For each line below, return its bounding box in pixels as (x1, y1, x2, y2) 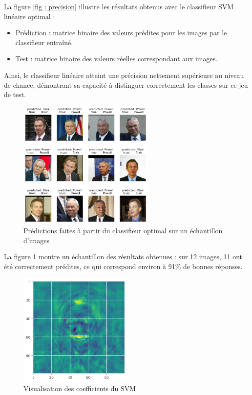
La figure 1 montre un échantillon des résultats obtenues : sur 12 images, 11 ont (4, 251, 243, 262)
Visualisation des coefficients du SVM (23, 383, 136, 394)
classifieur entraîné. (15, 37, 73, 47)
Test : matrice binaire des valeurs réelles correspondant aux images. (15, 53, 218, 64)
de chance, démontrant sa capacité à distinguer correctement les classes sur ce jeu (4, 79, 248, 90)
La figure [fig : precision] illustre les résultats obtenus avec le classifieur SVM (4, 1, 233, 11)
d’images (23, 235, 49, 245)
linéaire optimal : (4, 11, 55, 21)
